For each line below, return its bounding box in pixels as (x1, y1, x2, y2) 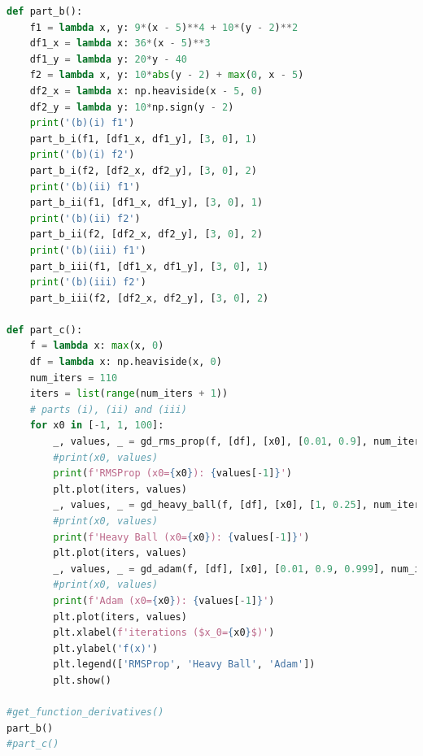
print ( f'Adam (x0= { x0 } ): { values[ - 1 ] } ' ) (53, 594, 275, 606)
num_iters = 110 (29, 371, 118, 384)
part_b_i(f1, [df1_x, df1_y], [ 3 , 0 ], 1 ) (29, 133, 257, 145)
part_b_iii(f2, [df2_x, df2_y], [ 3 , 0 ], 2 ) (29, 292, 269, 304)
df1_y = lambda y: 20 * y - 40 (29, 53, 188, 65)
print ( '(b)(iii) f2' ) (29, 276, 146, 289)
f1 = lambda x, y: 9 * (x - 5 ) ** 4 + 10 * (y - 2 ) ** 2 (29, 21, 299, 33)
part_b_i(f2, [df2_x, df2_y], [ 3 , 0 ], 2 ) (29, 164, 257, 176)
